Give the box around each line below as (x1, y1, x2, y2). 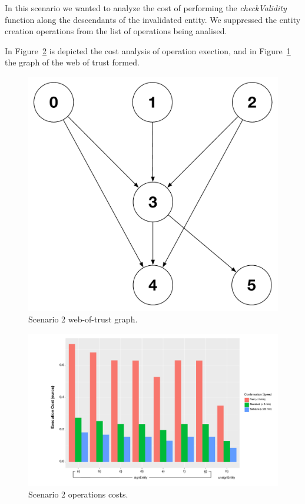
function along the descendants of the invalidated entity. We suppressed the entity (5, 13, 301, 25)
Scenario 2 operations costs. (28, 488, 128, 500)
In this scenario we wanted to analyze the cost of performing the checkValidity (5, 2, 287, 14)
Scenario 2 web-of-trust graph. (28, 313, 138, 325)
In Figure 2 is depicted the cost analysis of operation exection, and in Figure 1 (5, 44, 291, 57)
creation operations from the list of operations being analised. (5, 25, 227, 37)
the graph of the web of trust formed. (5, 56, 140, 68)
